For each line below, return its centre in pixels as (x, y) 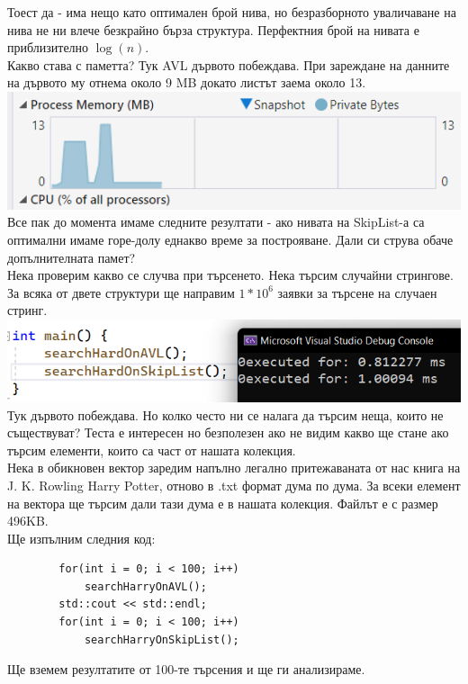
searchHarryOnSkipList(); (162, 639)
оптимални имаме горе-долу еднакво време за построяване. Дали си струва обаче (230, 239)
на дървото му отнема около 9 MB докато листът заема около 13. (187, 82)
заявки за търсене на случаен (357, 292)
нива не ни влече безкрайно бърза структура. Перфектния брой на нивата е (213, 29)
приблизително (48, 47)
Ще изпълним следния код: (81, 538)
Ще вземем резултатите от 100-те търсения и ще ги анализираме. (186, 669)
